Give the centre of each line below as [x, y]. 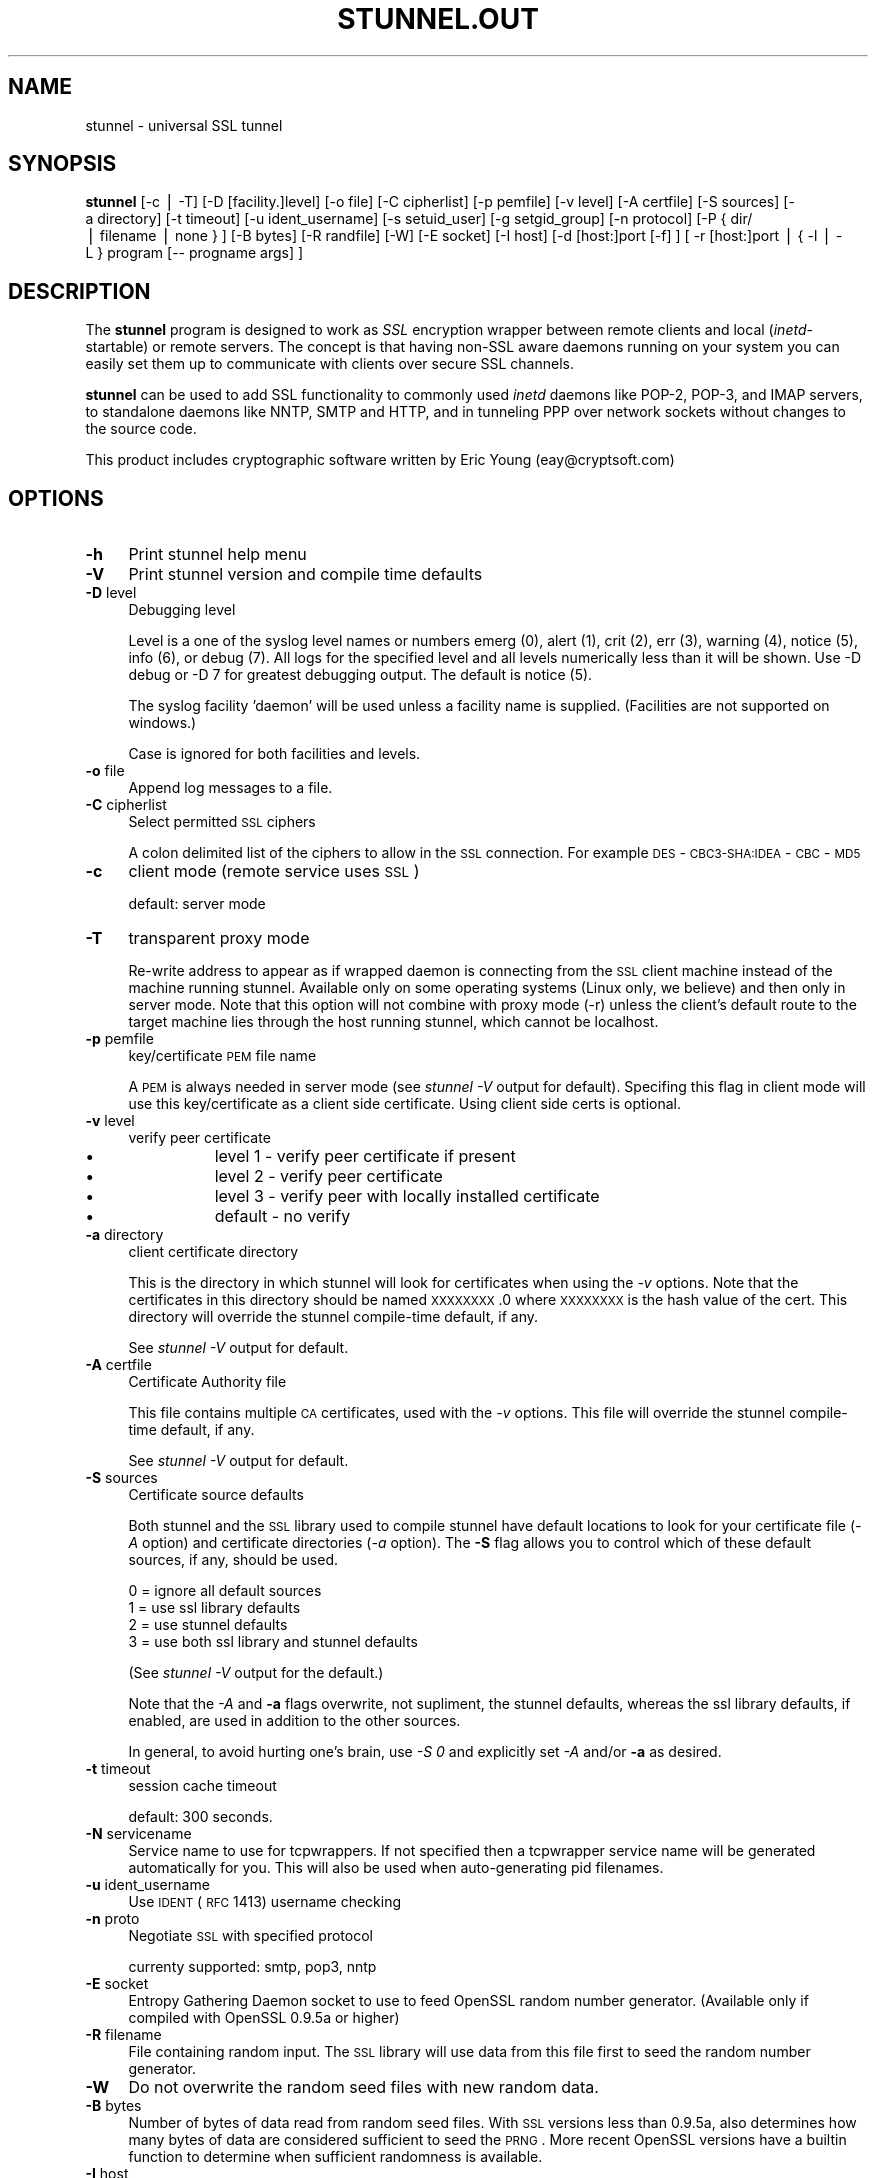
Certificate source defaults [216, 1495]
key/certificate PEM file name [222, 1056]
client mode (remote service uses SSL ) [274, 871]
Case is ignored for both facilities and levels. [274, 754]
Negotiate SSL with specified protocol [250, 1936]
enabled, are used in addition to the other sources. [294, 1721]
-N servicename [138, 1834]
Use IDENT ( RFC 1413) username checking [265, 1902]
